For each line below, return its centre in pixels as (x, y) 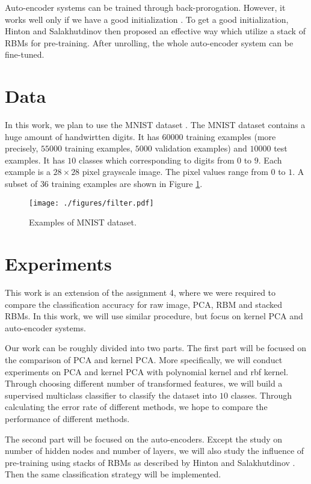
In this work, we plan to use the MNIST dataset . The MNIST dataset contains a (155, 125)
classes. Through (261, 395)
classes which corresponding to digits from (157, 160)
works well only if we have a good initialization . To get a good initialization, (147, 19)
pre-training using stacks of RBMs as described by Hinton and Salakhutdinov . (150, 462)
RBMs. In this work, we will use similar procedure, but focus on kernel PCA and (154, 316)
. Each (270, 160)
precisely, (22, 148)
